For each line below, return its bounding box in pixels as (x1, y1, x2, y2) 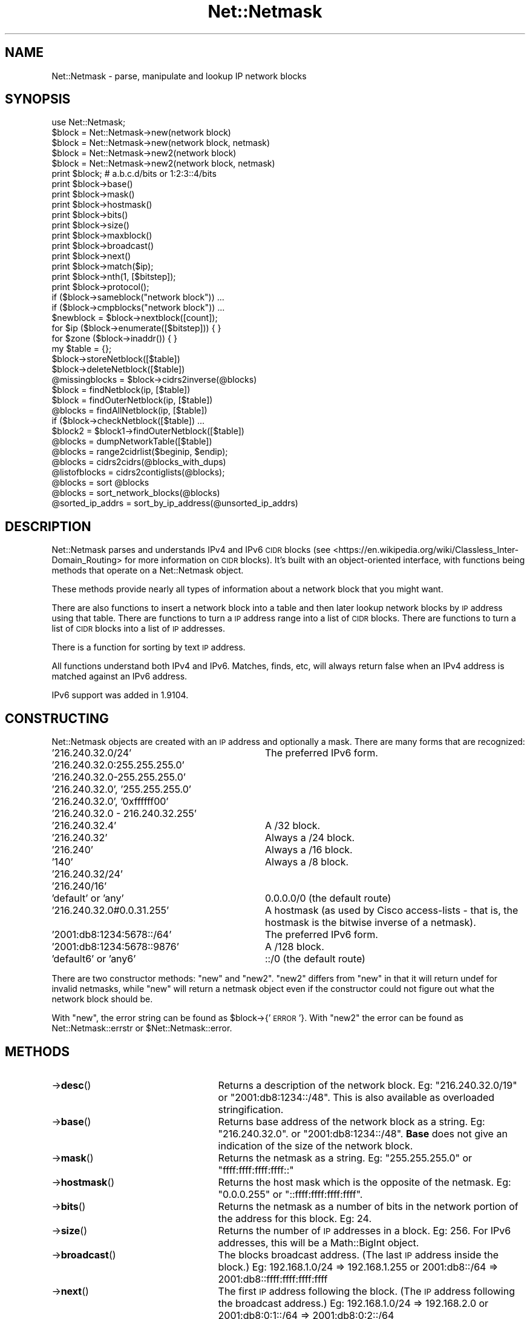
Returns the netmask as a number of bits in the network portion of (218, 1200, 519, 1212)
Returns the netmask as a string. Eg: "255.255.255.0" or (218, 1151, 473, 1164)
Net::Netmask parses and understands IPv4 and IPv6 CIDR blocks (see (51, 544, 331, 555)
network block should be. (51, 994, 153, 1005)
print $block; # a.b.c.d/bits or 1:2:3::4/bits (51, 168, 217, 179)
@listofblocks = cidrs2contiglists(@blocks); (51, 467, 225, 478)
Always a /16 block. (264, 844, 353, 856)
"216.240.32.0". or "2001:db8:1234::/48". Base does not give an (218, 1127, 508, 1140)
